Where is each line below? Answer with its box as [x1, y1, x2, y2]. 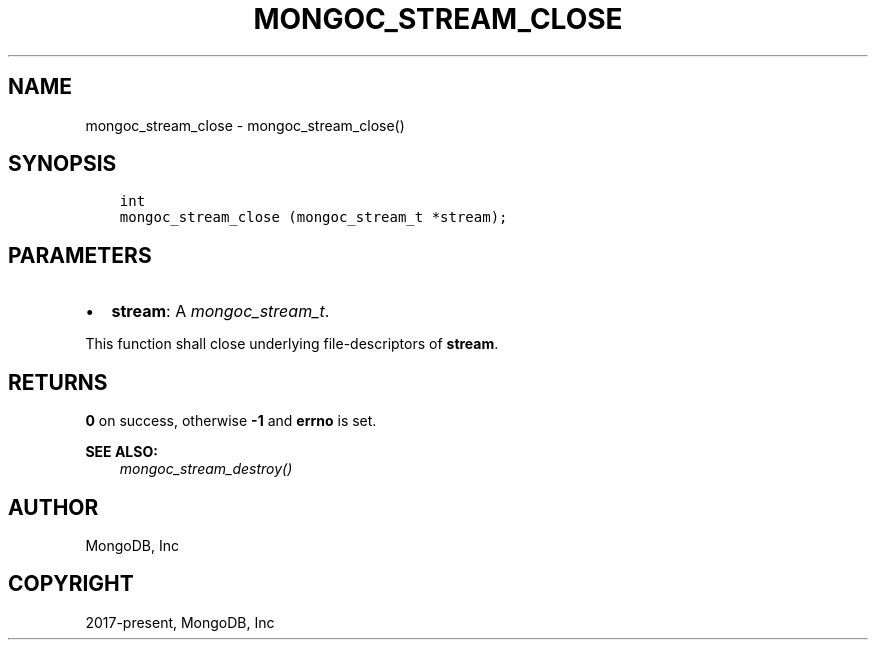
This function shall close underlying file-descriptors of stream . [85, 335, 499, 353]
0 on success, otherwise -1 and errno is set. [85, 412, 377, 430]
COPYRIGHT [8, 571, 134, 597]
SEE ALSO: [85, 443, 158, 461]
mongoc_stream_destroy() [119, 460, 293, 478]
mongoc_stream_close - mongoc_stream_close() [85, 116, 405, 134]
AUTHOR [8, 494, 99, 520]
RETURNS [8, 369, 108, 395]
